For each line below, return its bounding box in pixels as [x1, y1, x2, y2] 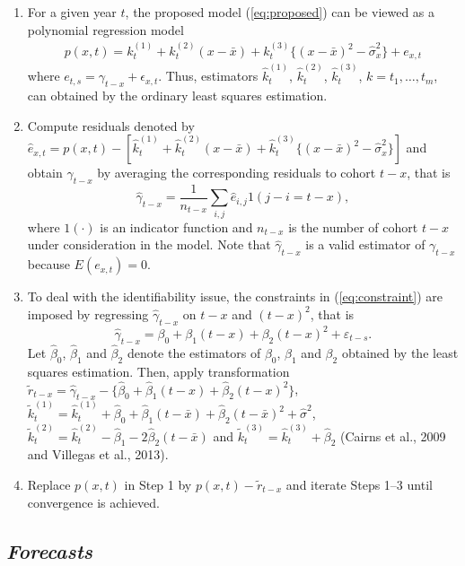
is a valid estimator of [305, 235, 426, 254]
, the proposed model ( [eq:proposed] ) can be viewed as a [125, 3, 435, 21]
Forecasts [6, 536, 92, 564]
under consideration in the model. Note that [27, 235, 271, 254]
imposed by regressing [27, 304, 149, 323]
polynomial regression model [27, 20, 184, 39]
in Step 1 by [124, 475, 192, 493]
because [27, 255, 70, 274]
